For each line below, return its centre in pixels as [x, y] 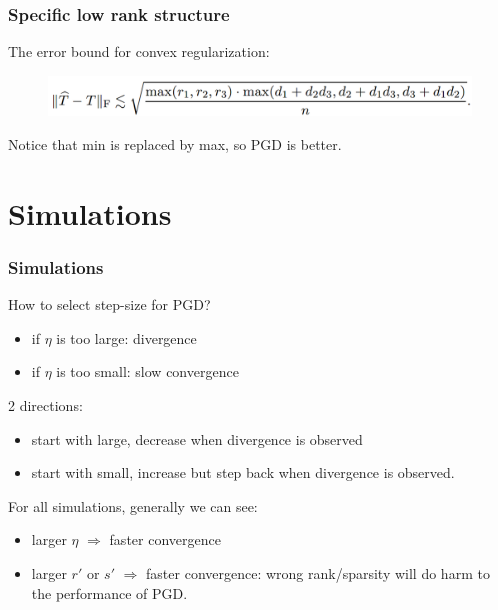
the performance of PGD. [109, 592]
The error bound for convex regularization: [139, 51]
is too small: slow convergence [147, 371]
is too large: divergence [126, 337]
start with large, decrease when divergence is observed [197, 438]
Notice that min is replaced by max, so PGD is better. [175, 143]
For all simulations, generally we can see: [133, 505]
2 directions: [45, 404]
